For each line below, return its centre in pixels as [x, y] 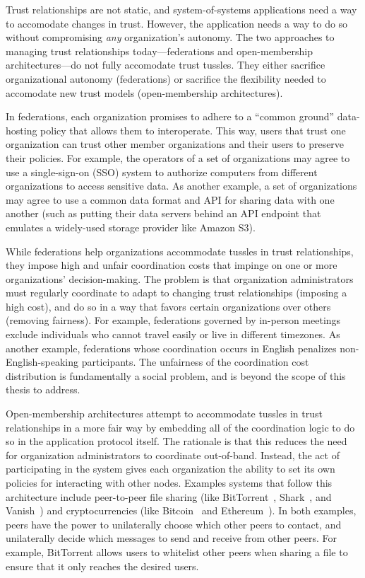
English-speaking [42, 362]
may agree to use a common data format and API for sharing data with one [170, 199]
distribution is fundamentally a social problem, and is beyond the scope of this [176, 375]
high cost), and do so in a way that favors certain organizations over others [168, 306]
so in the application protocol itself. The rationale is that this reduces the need [176, 441]
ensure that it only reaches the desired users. [102, 566]
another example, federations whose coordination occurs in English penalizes [171, 348]
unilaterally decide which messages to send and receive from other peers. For [171, 538]
